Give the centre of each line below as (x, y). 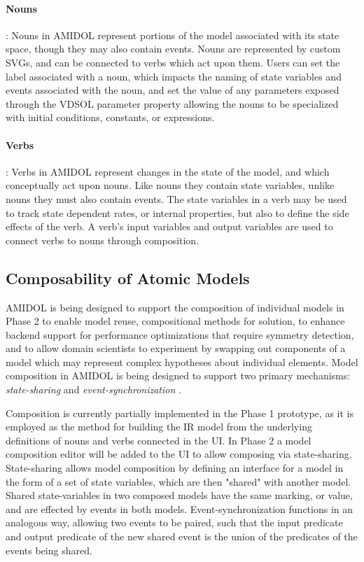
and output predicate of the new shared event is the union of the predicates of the (182, 536)
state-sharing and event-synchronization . (93, 389)
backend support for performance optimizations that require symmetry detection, (180, 334)
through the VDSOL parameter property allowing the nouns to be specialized (172, 103)
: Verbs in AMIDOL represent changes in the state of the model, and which (168, 171)
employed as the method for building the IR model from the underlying (159, 427)
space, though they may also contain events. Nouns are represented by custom (173, 49)
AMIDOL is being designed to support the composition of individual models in (175, 307)
